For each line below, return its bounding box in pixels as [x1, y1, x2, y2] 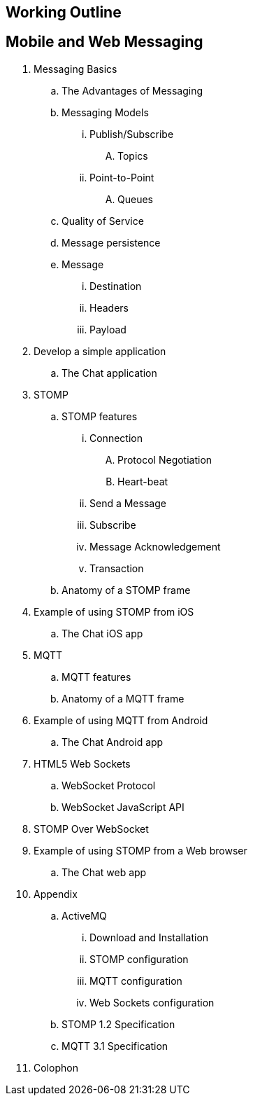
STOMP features [62, 410, 138, 422]
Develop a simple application [34, 345, 166, 357]
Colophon [34, 1061, 78, 1074]
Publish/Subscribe [89, 127, 174, 140]
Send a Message [89, 497, 166, 509]
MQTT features [62, 670, 131, 683]
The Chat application [62, 366, 157, 379]
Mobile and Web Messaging [6, 33, 203, 51]
